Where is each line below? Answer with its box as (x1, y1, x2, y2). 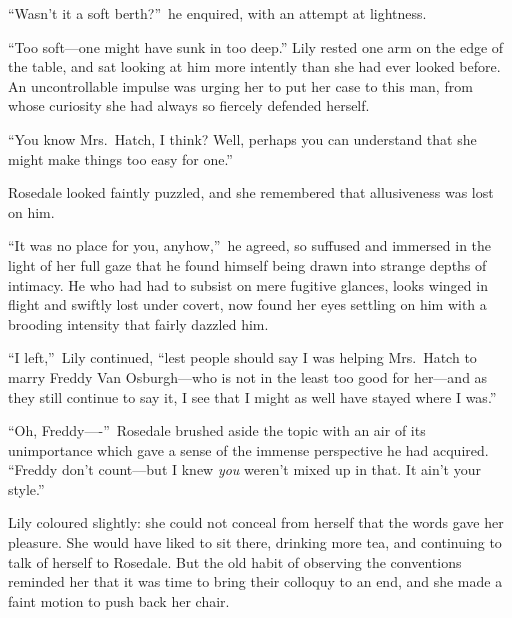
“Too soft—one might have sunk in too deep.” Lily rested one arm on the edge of (8, 36, 504, 57)
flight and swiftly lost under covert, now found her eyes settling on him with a (8, 294, 487, 315)
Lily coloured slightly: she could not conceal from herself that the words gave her (8, 512, 504, 533)
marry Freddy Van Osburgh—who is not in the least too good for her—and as (8, 366, 488, 387)
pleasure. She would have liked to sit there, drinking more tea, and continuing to (8, 532, 502, 553)
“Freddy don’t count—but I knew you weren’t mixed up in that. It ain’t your (8, 459, 481, 480)
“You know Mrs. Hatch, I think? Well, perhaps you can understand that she (8, 128, 477, 149)
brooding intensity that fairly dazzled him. (8, 313, 269, 334)
